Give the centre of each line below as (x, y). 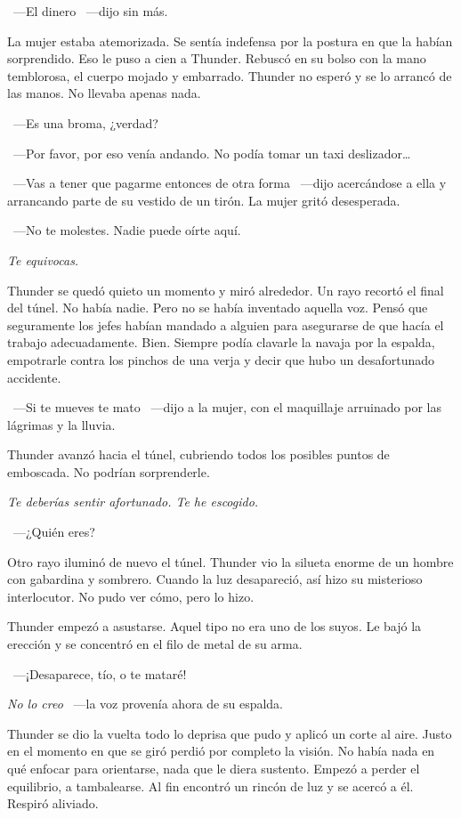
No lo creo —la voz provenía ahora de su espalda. (146, 704)
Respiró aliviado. (53, 803)
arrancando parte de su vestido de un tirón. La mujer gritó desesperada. (204, 200)
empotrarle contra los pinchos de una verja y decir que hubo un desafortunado (221, 359)
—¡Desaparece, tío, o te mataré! (100, 673)
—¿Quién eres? (54, 532)
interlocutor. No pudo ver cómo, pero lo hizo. (131, 596)
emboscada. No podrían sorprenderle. (109, 471)
